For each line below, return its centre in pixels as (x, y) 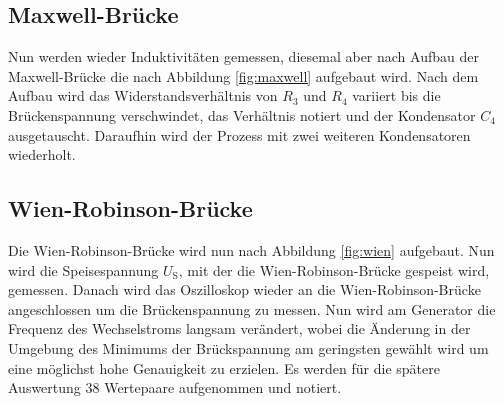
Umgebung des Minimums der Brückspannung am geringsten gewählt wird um (248, 347)
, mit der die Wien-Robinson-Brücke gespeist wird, (334, 269)
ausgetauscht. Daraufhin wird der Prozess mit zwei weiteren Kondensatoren (239, 134)
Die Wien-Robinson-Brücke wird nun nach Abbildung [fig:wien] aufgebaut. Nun (251, 249)
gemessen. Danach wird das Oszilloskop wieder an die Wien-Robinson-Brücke (244, 289)
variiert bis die (396, 95)
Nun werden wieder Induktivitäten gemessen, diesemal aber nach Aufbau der (243, 56)
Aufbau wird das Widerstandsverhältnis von (143, 95)
